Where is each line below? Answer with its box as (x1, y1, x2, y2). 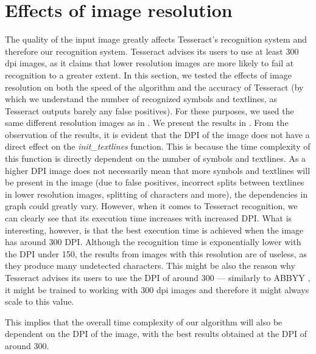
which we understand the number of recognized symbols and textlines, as (5, 92, 277, 105)
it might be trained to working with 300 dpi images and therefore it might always (5, 283, 309, 296)
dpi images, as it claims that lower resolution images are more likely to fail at (5, 57, 294, 69)
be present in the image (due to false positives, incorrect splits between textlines (5, 176, 304, 189)
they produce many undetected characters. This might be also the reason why (5, 259, 295, 272)
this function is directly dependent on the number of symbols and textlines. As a (5, 152, 306, 165)
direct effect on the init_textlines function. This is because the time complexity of (5, 140, 311, 153)
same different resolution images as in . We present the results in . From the (5, 116, 289, 129)
